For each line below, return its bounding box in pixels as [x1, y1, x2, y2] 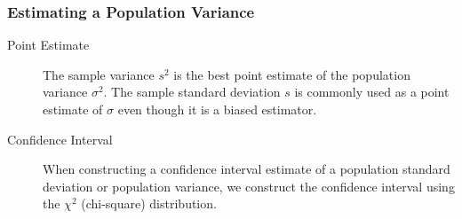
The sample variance [43, 65, 155, 83]
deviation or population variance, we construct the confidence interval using [43, 176, 455, 195]
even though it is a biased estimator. [117, 100, 317, 118]
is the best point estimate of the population [173, 65, 410, 83]
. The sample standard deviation [103, 82, 281, 101]
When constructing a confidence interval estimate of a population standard [43, 160, 450, 178]
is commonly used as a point [294, 82, 450, 101]
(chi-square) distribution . [81, 194, 217, 213]
